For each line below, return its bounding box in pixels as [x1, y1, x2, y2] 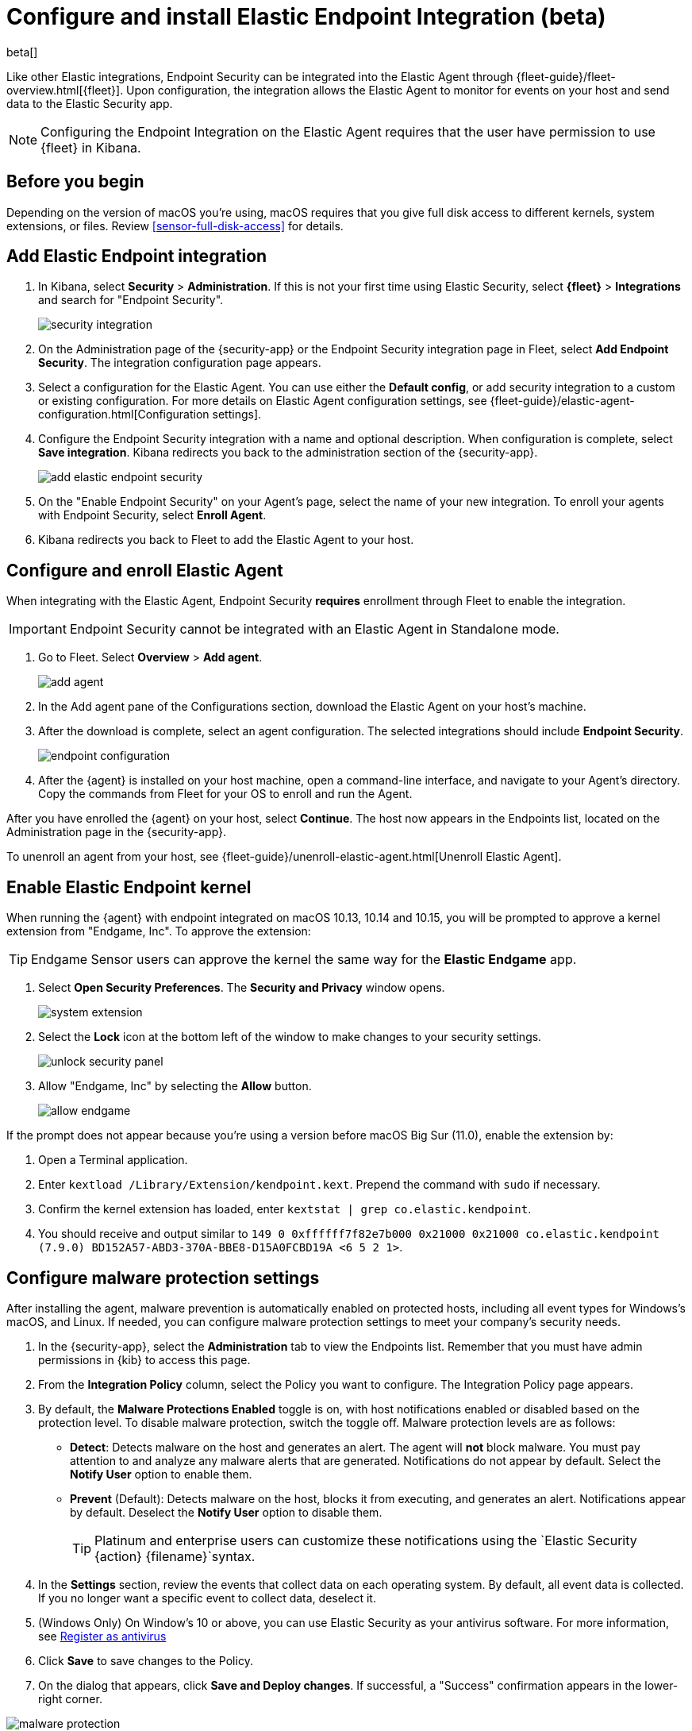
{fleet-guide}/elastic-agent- [490, 394, 635, 408]
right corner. [38, 1691, 102, 1706]
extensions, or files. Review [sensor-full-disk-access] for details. [6, 218, 344, 233]
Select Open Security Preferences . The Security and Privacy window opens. [38, 981, 445, 995]
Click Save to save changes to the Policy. [38, 1653, 253, 1667]
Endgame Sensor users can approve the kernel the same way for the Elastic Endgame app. [31, 951, 577, 968]
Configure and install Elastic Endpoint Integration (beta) [6, 3, 606, 30]
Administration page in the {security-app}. [6, 825, 227, 839]
